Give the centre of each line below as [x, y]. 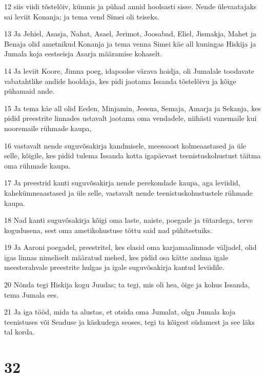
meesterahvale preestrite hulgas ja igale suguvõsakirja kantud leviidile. [114, 267]
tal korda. [19, 332]
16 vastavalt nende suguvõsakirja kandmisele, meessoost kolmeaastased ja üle [125, 145]
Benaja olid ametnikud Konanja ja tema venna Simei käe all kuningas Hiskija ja [130, 43]
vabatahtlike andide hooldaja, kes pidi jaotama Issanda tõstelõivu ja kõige [120, 81]
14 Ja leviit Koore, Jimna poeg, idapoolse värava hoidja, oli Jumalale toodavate [129, 70]
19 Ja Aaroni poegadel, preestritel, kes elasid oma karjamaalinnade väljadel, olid [130, 247]
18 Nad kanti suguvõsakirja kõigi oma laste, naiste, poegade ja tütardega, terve [128, 220]
